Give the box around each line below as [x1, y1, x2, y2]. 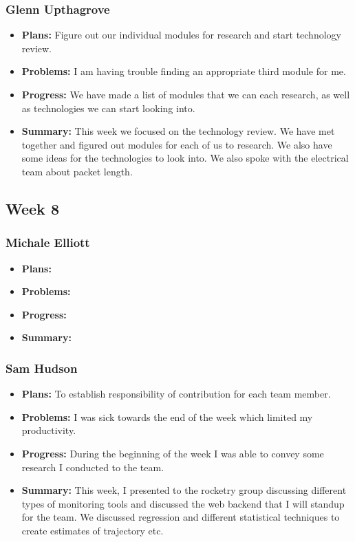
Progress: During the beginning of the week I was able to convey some [21, 446, 324, 460]
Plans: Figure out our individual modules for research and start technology [21, 28, 341, 42]
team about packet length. [21, 164, 133, 178]
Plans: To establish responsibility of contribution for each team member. [21, 387, 331, 401]
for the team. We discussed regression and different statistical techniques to [21, 510, 340, 524]
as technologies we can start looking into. [21, 100, 195, 115]
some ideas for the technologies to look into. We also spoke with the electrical [21, 151, 349, 165]
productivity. [21, 423, 76, 437]
